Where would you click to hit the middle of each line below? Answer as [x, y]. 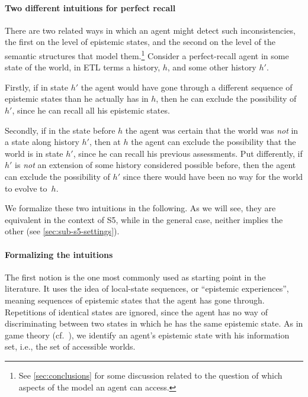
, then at [105, 142]
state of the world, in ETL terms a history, [83, 67]
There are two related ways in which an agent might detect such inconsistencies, [150, 30]
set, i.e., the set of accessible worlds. [70, 346]
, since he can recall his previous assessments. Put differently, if [188, 153]
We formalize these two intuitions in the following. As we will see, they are [140, 208]
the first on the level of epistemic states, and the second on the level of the [140, 42]
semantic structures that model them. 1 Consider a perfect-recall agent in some [147, 54]
